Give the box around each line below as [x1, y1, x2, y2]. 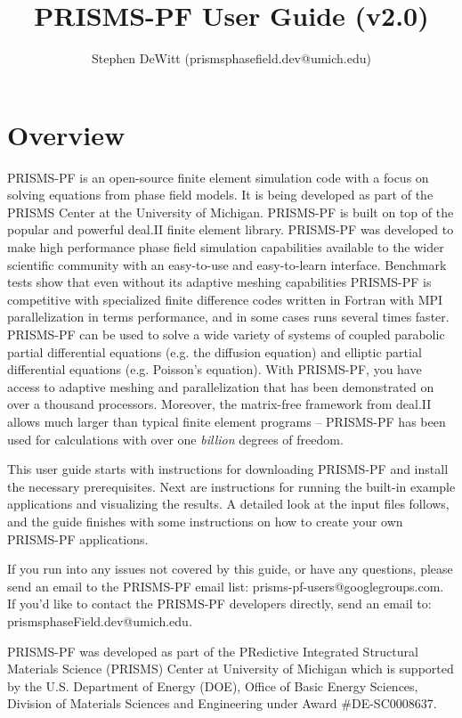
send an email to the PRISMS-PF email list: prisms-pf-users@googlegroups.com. [7, 576, 444, 595]
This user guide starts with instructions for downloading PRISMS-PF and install [7, 460, 449, 478]
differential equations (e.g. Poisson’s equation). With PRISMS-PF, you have [7, 360, 422, 379]
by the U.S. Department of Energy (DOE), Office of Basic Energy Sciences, [7, 676, 418, 695]
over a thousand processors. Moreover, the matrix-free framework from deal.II [7, 395, 432, 413]
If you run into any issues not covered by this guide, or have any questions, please [7, 559, 453, 578]
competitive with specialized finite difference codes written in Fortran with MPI [7, 290, 443, 308]
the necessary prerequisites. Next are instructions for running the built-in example [7, 477, 456, 495]
